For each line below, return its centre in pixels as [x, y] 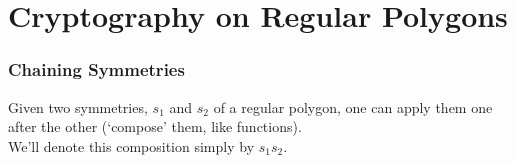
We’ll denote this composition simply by [131, 145]
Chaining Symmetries [96, 69]
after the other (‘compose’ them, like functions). [155, 126]
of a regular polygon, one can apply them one [353, 106]
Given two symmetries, [78, 106]
